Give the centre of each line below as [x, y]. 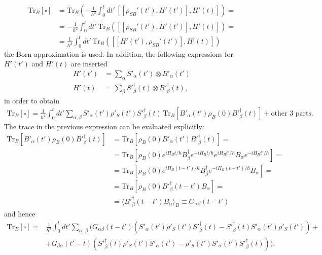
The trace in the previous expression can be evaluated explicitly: [104, 126]
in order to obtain [32, 101]
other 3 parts [291, 113]
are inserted [89, 64]
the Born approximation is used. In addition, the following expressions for [119, 53]
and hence [20, 213]
